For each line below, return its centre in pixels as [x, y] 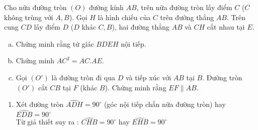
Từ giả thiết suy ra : [47, 122]
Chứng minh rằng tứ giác [55, 43]
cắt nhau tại [226, 27]
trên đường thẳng [187, 17]
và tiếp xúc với [148, 77]
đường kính [106, 7]
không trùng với [29, 17]
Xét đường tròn [40, 104]
